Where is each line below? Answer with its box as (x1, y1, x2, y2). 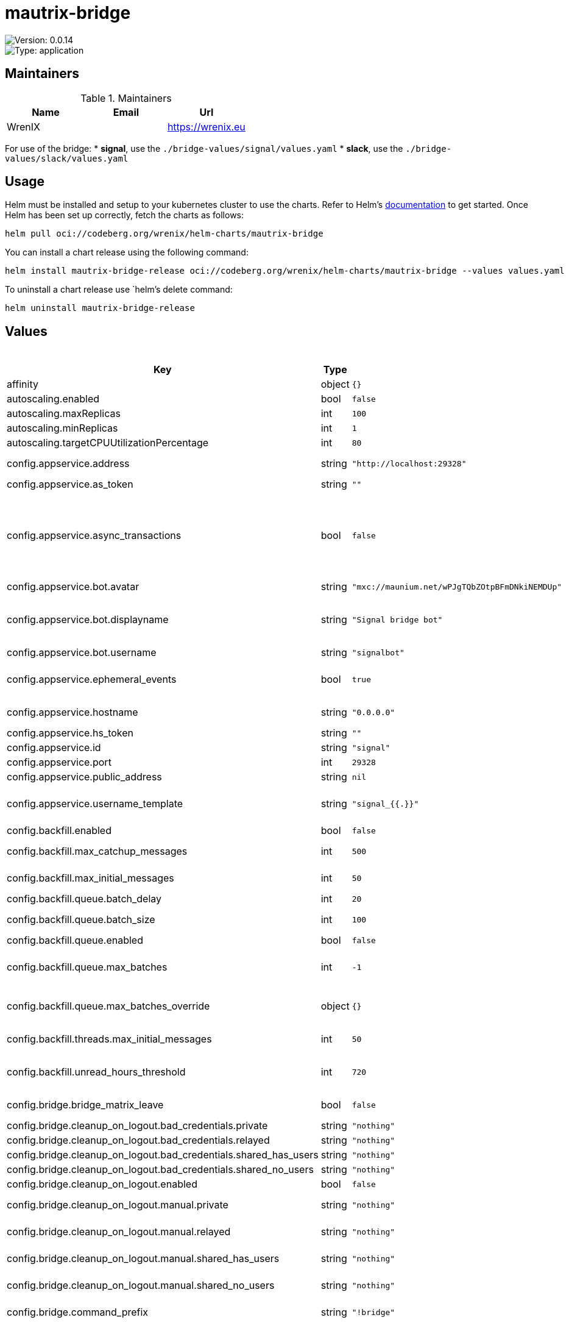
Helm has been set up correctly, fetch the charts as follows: (5, 210, 244, 221)
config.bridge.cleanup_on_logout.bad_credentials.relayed (7, 1134, 270, 1147)
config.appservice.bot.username (7, 646, 157, 659)
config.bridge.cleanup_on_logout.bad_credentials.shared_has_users (7, 1149, 319, 1161)
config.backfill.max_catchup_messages (7, 845, 188, 858)
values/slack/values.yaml (5, 153, 129, 163)
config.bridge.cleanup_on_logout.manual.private (7, 1199, 228, 1211)
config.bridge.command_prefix (7, 1306, 149, 1319)
